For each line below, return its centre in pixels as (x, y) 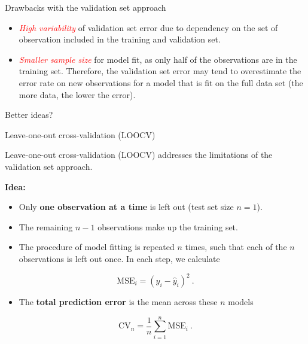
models (241, 302)
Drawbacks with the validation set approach (86, 7)
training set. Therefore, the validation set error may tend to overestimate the (160, 71)
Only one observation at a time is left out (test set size (126, 207)
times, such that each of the (236, 247)
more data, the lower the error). (77, 94)
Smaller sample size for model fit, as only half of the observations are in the (158, 59)
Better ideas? (29, 115)
